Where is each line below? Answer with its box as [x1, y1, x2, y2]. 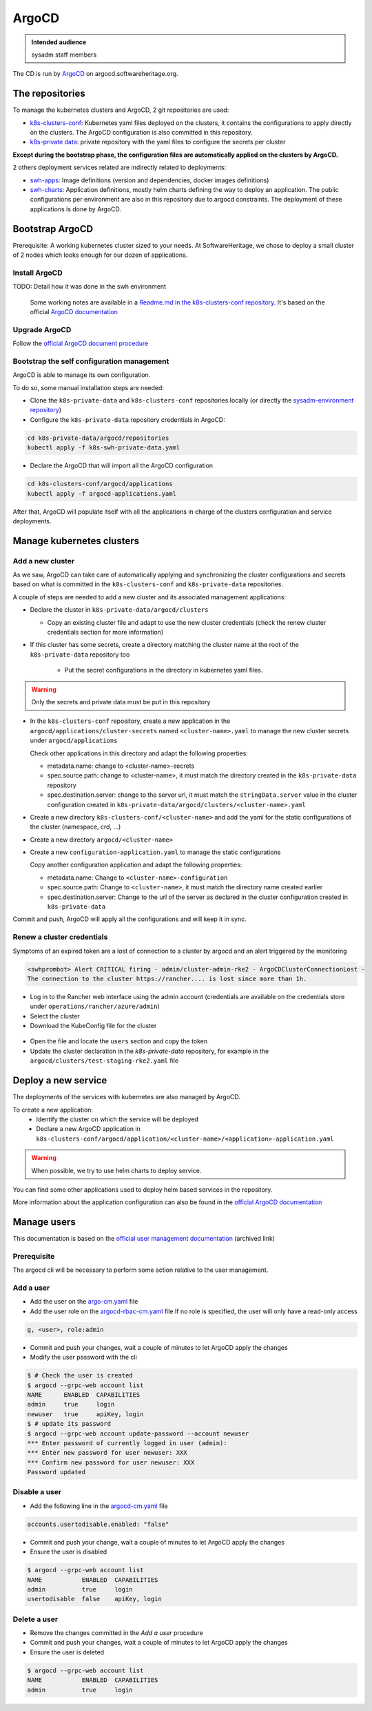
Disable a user [12, 1487, 62, 1497]
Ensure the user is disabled [30, 1547, 107, 1556]
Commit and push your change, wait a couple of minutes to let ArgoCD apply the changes [30, 1538, 285, 1546]
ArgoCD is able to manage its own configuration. [12, 371, 151, 379]
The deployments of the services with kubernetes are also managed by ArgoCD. [12, 1093, 241, 1101]
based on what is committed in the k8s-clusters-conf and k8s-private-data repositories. [12, 580, 284, 588]
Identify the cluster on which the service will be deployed [36, 1115, 199, 1123]
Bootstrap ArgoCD [12, 223, 93, 235]
